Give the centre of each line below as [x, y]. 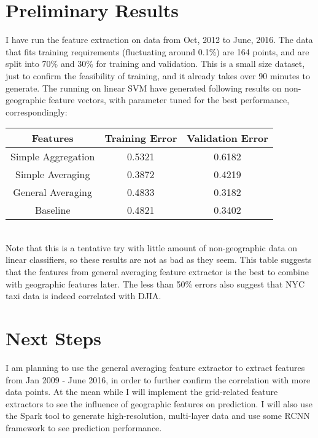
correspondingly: [37, 111]
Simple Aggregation [53, 157]
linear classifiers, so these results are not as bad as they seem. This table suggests [159, 260]
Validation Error [227, 138]
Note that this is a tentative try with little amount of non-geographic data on [152, 247]
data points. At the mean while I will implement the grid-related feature [142, 392]
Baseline [52, 210]
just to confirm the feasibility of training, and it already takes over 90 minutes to [158, 75]
